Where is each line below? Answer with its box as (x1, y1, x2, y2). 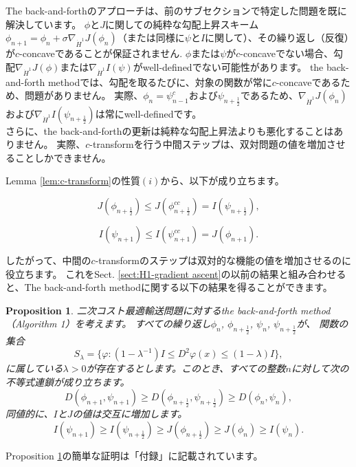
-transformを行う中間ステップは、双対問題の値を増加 (89, 137, 326, 151)
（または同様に (117, 30, 185, 45)
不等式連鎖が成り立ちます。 (5, 374, 130, 389)
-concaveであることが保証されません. (19, 45, 183, 60)
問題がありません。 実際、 (24, 88, 144, 102)
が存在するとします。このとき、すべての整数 (86, 361, 286, 376)
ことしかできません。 (14, 150, 111, 164)
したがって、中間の (5, 253, 91, 268)
